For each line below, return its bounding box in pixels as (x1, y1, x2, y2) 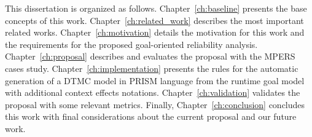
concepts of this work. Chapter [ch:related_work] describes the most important (5, 14, 304, 26)
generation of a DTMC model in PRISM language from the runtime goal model (5, 74, 305, 87)
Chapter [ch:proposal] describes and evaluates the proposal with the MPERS (5, 50, 295, 63)
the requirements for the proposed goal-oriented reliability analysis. (5, 37, 258, 50)
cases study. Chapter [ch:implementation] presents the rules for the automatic (5, 61, 298, 74)
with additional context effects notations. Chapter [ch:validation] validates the (5, 86, 300, 99)
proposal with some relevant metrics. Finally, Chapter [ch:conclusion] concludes (5, 98, 305, 111)
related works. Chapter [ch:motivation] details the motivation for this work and (5, 26, 305, 39)
